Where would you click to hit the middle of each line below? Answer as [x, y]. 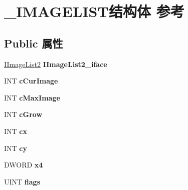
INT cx [16, 131]
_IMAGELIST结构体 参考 [94, 11]
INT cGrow [23, 114]
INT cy [16, 148]
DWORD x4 [24, 165]
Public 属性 [34, 43]
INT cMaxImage [32, 97]
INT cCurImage [31, 81]
